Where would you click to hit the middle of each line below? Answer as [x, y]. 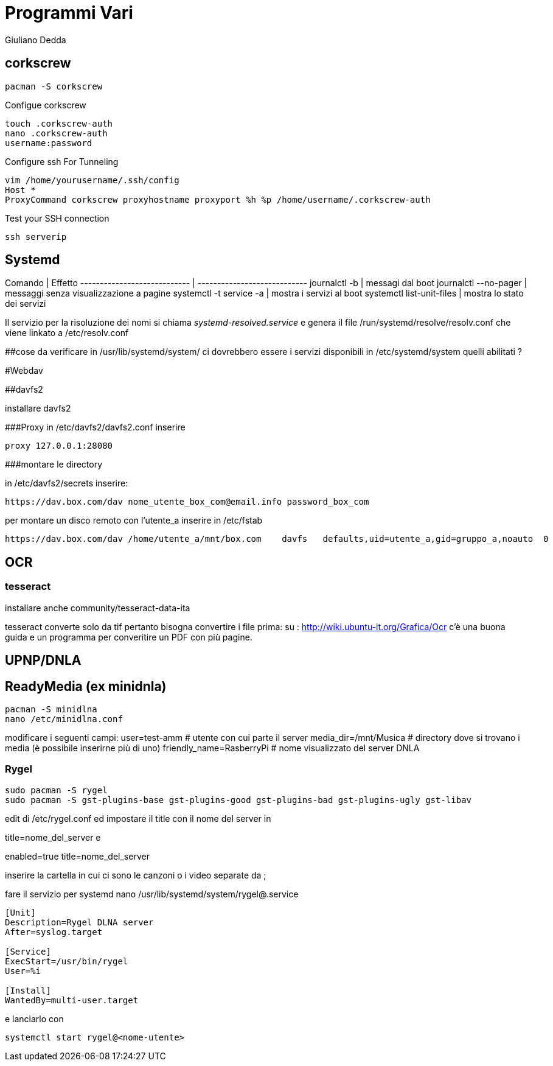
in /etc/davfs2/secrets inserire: [67, 483]
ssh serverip [36, 237]
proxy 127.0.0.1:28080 [59, 446]
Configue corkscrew [46, 105]
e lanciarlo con [34, 1019]
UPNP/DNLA [43, 661]
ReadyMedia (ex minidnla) [86, 686]
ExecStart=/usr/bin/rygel [67, 961]
